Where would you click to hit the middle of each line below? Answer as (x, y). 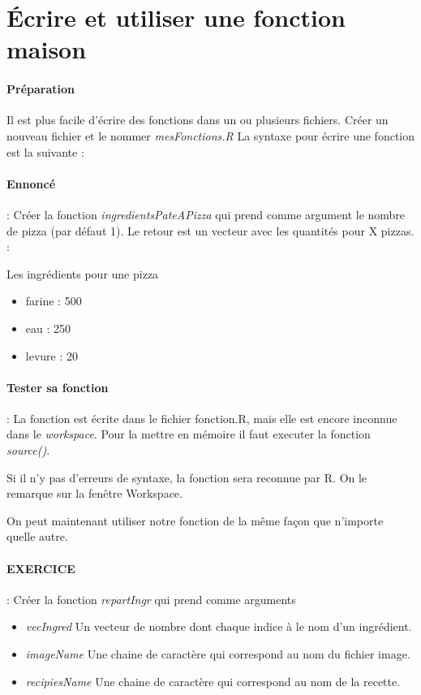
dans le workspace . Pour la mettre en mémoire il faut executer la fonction (189, 434)
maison (47, 49)
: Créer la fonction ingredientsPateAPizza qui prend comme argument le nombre (206, 214)
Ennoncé (31, 183)
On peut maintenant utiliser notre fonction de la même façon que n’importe (195, 520)
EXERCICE (41, 568)
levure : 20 (52, 355)
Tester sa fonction (58, 387)
